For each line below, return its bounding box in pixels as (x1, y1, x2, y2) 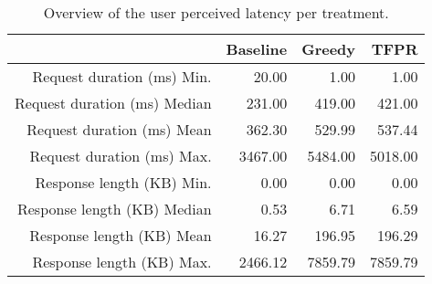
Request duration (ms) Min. (32, 66, 212, 87)
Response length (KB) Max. (32, 251, 212, 272)
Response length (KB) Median (16, 198, 212, 219)
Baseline (226, 38, 288, 59)
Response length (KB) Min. (35, 172, 212, 193)
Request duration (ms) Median (15, 92, 212, 113)
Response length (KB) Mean (29, 225, 212, 246)
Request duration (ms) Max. (29, 145, 212, 166)
